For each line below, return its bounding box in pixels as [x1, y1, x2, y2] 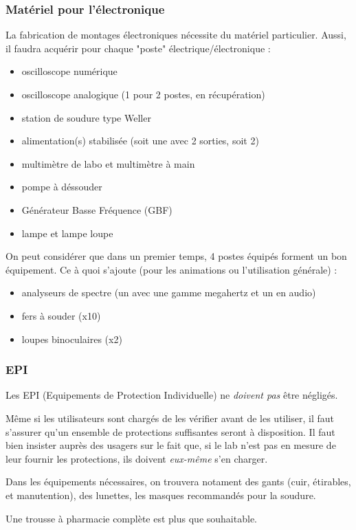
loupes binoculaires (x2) [21, 331, 122, 346]
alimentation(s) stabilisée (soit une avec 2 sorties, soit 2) [21, 133, 259, 148]
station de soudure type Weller [21, 110, 151, 124]
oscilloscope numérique [21, 64, 118, 78]
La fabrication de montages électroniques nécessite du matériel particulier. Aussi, [5, 27, 346, 42]
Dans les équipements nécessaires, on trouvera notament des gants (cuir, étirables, [5, 474, 351, 489]
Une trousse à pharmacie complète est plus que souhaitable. [5, 511, 257, 525]
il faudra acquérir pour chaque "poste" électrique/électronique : [5, 41, 271, 55]
